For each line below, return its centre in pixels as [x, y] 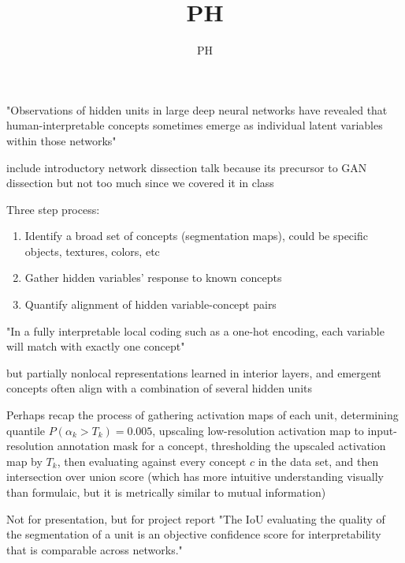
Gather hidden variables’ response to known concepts [153, 278]
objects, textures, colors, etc [92, 251]
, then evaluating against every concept [152, 461]
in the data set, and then [318, 461]
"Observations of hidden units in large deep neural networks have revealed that [197, 109]
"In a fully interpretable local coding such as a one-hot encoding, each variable [195, 330]
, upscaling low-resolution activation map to [258, 430]
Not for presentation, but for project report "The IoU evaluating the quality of [196, 518]
